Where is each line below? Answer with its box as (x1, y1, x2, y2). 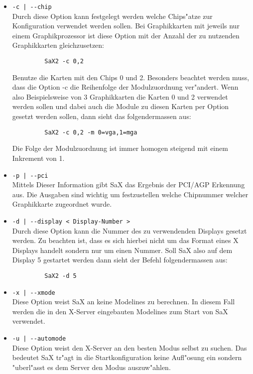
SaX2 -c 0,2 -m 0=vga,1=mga (44, 128, 137, 136)
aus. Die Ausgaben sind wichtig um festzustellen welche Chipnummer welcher (12, 189, 249, 199)
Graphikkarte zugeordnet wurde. (12, 199, 112, 209)
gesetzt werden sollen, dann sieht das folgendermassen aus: (12, 111, 191, 122)
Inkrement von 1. (12, 152, 65, 163)
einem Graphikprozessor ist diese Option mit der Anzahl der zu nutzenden (12, 30, 240, 40)
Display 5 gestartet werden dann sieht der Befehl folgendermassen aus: (12, 254, 228, 265)
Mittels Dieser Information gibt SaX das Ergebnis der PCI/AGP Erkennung (12, 179, 245, 190)
